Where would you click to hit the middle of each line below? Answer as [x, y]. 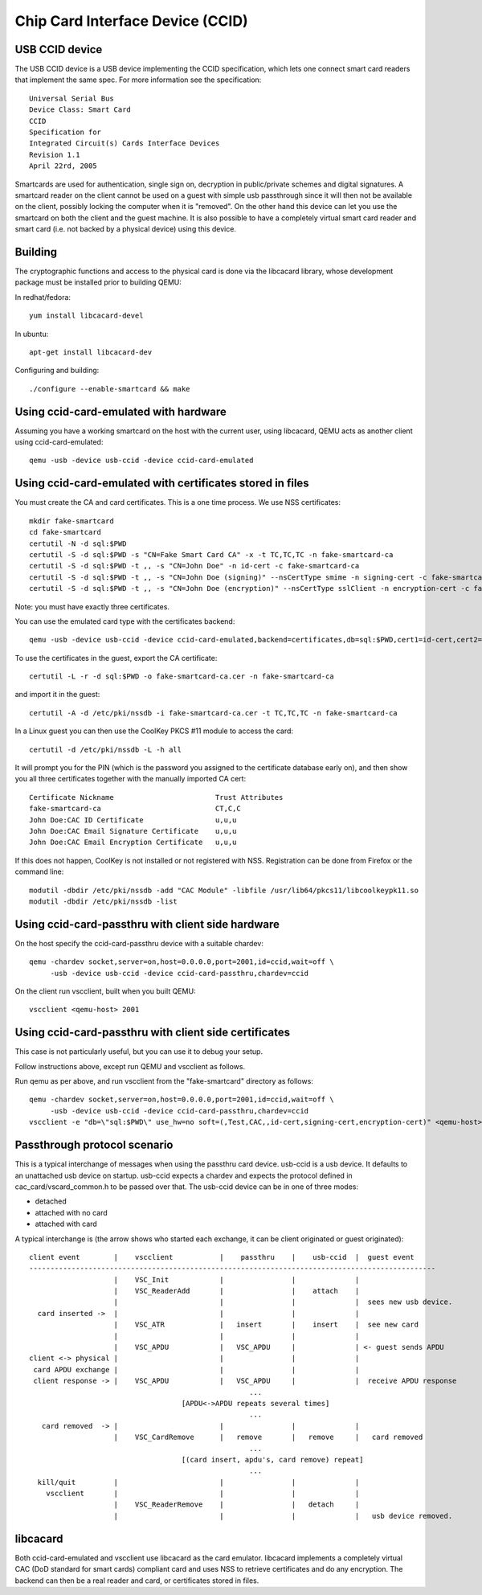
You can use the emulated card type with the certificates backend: [125, 621]
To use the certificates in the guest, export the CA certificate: [116, 658]
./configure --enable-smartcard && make [110, 389]
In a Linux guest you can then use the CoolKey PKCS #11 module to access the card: [154, 731]
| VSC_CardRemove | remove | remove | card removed [268, 1437]
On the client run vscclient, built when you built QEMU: [105, 991]
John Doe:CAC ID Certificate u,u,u [133, 820]
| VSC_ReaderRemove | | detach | [237, 1505]
